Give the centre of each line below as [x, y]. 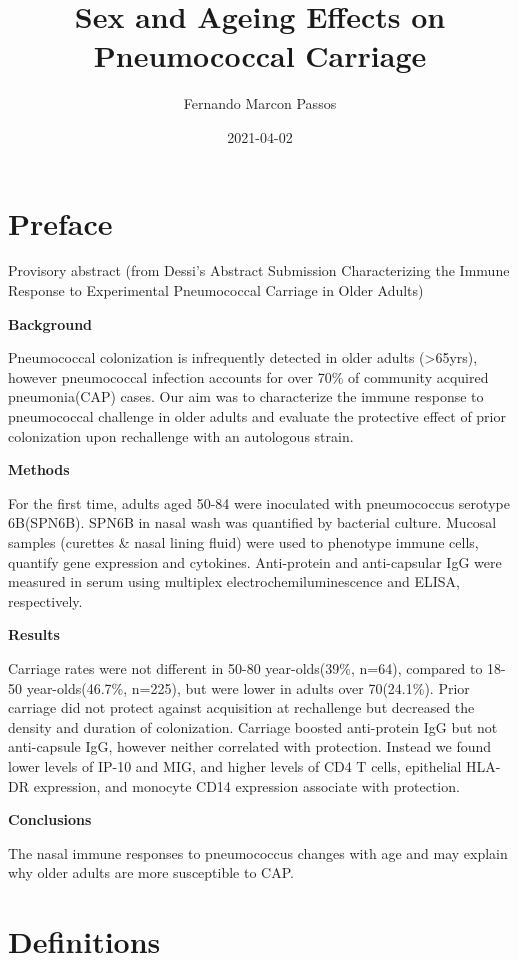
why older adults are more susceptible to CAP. [151, 872]
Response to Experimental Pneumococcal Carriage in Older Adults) [216, 290]
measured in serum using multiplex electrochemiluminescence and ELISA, [234, 581]
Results [34, 634]
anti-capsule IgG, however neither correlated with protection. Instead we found [250, 746]
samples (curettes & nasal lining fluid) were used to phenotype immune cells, [243, 541]
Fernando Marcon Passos [260, 103]
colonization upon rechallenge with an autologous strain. [181, 435]
